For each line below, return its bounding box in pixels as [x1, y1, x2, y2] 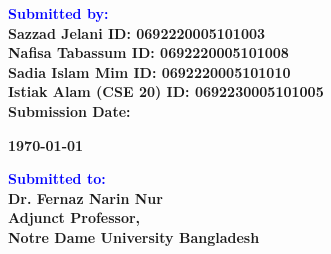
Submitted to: [8, 168, 106, 189]
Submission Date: [8, 100, 131, 121]
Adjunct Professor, [8, 207, 141, 228]
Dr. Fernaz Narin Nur [8, 187, 163, 208]
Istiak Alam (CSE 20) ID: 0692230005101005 [8, 81, 324, 102]
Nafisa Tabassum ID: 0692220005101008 [8, 42, 289, 63]
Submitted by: [8, 3, 109, 23]
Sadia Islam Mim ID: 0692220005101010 [8, 61, 291, 82]
